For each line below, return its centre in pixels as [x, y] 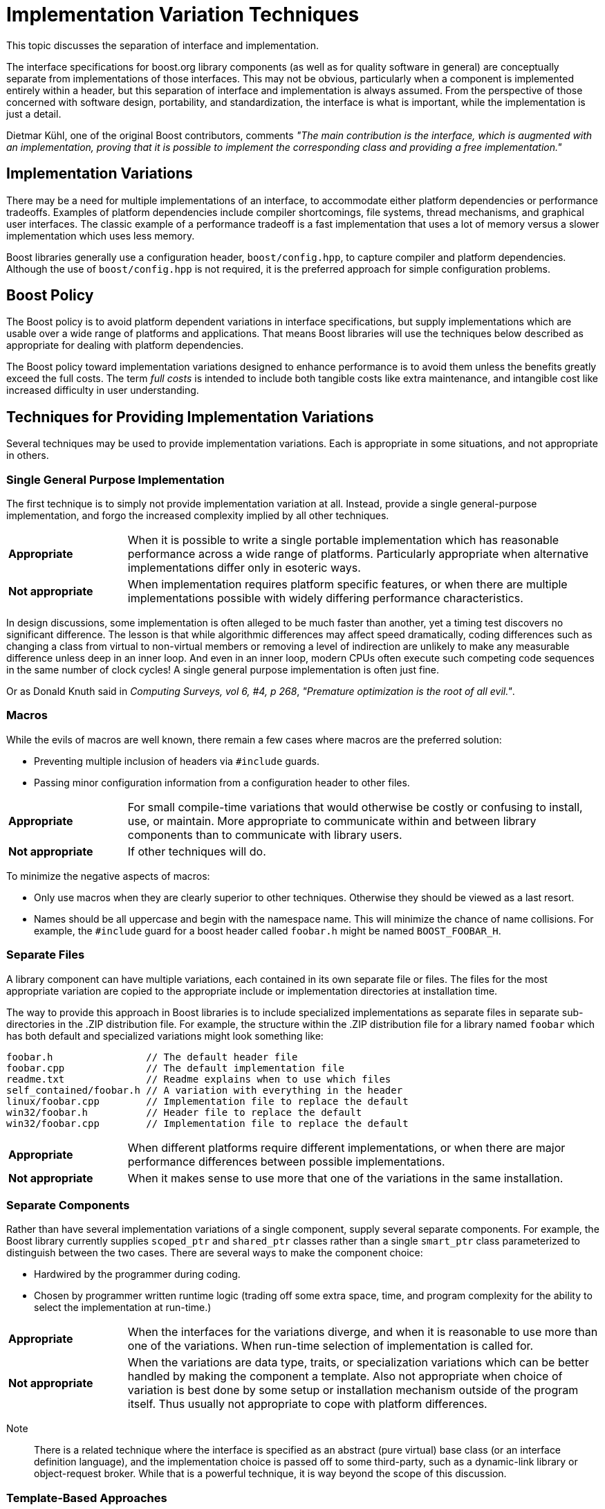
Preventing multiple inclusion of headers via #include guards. [177, 761]
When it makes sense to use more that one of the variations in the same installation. [345, 1178]
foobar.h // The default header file [152, 1057]
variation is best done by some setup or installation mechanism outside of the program [353, 1390]
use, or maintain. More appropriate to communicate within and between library [332, 821]
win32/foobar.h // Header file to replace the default [184, 1112]
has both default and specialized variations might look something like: [165, 1036]
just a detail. [34, 114]
